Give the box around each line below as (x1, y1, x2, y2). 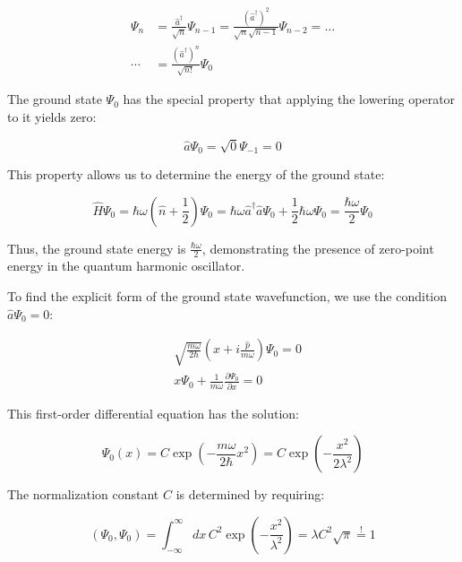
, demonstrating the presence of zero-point (201, 238, 434, 257)
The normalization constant (7, 485, 159, 504)
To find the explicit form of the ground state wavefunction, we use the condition (7, 287, 448, 306)
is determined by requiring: (175, 485, 325, 504)
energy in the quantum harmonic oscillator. (7, 256, 245, 275)
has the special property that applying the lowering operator (123, 90, 456, 108)
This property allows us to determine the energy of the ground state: (7, 165, 385, 184)
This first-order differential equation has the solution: (7, 403, 299, 422)
